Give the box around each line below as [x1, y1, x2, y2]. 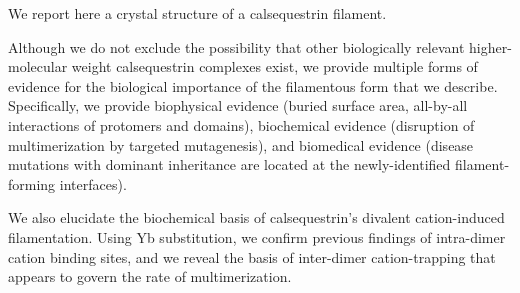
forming [8, 173, 56, 194]
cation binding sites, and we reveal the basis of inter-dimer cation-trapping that [8, 246, 496, 267]
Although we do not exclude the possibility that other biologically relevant [8, 36, 465, 57]
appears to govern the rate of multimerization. [8, 266, 292, 287]
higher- [469, 36, 512, 57]
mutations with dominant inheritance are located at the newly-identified [8, 154, 451, 175]
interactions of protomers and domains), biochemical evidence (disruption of [8, 114, 475, 135]
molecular [8, 56, 68, 77]
